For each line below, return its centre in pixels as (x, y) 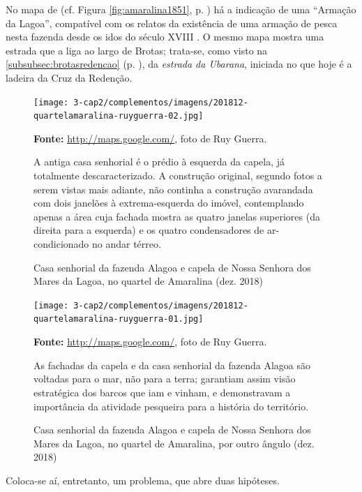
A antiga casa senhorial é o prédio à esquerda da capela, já (159, 162)
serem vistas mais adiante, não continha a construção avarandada (173, 189)
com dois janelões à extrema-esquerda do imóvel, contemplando (169, 203)
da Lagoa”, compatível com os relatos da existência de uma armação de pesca (172, 23)
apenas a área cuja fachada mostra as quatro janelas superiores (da (177, 216)
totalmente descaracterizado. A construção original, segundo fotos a (178, 176)
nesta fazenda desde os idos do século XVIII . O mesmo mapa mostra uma (165, 37)
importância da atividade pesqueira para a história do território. (171, 406)
